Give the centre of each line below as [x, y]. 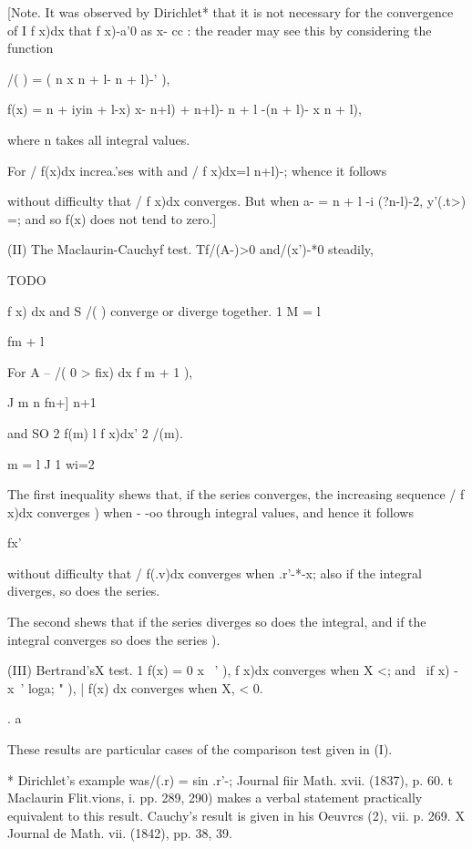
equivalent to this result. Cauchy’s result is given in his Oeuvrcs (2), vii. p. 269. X [236, 815]
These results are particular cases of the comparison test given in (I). [200, 749]
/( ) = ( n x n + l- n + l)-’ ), [89, 78]
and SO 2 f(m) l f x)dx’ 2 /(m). [95, 432]
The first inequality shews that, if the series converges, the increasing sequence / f [236, 494]
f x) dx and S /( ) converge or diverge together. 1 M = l [164, 310]
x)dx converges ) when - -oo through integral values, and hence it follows [210, 511]
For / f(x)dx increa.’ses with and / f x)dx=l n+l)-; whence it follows [197, 170]
